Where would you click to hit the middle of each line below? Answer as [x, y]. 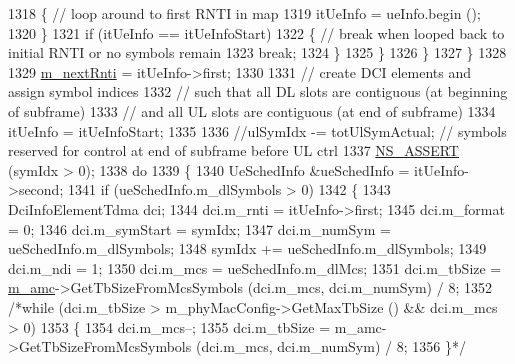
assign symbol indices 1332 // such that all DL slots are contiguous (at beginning [258, 91]
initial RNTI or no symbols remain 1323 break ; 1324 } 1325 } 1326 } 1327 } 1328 [257, 52]
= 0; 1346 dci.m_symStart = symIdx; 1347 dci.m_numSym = [199, 228]
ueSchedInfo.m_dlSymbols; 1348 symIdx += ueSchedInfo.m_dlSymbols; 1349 [247, 248]
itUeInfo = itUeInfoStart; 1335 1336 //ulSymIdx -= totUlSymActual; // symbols [257, 130]
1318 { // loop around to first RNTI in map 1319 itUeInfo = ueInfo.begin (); [244, 13]
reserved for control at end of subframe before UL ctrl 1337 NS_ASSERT [233, 150]
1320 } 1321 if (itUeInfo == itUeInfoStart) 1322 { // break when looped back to [256, 32]
